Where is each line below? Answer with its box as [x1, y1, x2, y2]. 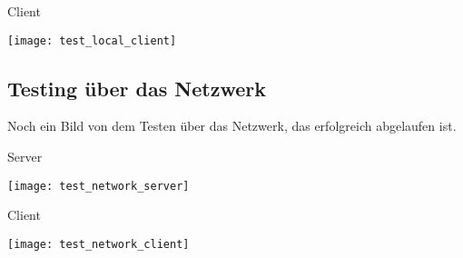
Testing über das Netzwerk [7, 74, 266, 102]
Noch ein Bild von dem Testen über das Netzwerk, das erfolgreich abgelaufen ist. [7, 116, 457, 135]
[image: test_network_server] [7, 179, 190, 193]
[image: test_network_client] [7, 237, 190, 251]
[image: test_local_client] [7, 34, 177, 47]
